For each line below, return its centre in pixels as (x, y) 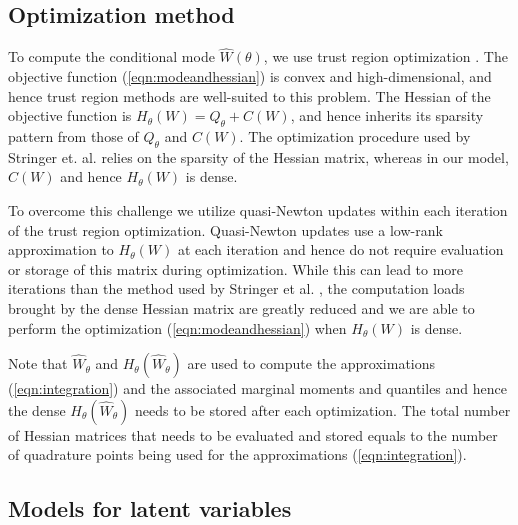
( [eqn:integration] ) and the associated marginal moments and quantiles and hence (257, 388)
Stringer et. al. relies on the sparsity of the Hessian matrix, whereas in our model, (258, 156)
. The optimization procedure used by (355, 136)
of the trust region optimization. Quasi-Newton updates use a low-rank (225, 229)
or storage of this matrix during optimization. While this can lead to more (236, 268)
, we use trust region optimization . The (385, 56)
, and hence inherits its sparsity (387, 115)
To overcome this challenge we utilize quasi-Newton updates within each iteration (258, 209)
